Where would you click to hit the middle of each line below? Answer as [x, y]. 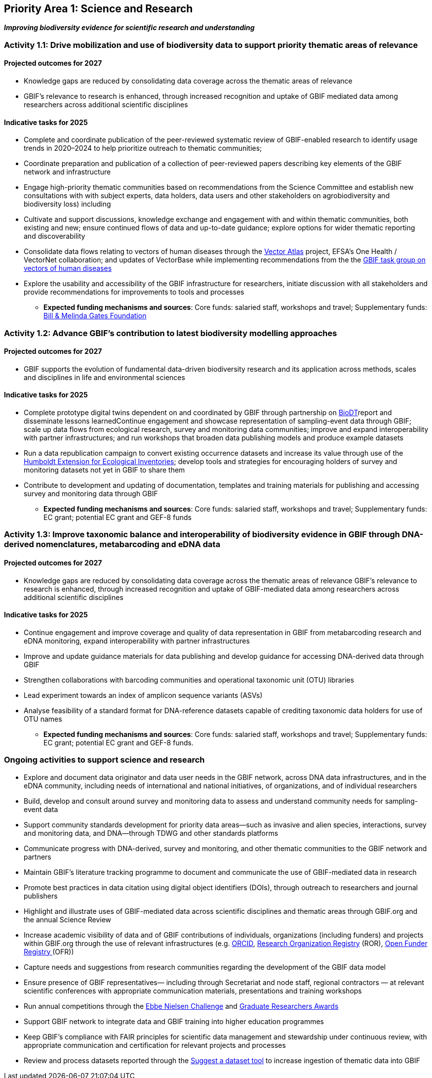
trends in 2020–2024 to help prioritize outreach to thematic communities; [143, 148]
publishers [41, 896]
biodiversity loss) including [67, 204]
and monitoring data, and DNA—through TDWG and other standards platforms [151, 833]
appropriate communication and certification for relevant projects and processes [155, 1045]
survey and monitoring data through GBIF [91, 494]
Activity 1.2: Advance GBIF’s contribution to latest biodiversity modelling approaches [171, 333]
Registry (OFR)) [49, 951]
